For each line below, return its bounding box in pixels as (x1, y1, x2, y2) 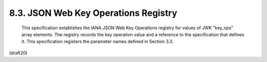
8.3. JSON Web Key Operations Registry (9, 7, 178, 18)
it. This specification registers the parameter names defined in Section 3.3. (21, 39, 174, 45)
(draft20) (9, 50, 28, 56)
